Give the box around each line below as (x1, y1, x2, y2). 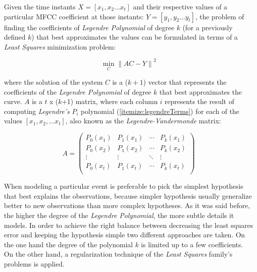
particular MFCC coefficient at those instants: (4, 11, 144, 21)
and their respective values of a (133, 1, 227, 11)
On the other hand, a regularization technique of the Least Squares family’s (4, 249, 233, 259)
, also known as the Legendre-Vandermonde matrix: (65, 115, 221, 126)
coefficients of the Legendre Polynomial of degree (4, 86, 152, 97)
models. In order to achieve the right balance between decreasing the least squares (4, 219, 253, 230)
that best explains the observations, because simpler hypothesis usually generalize (4, 190, 252, 201)
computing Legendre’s (4, 106, 70, 116)
